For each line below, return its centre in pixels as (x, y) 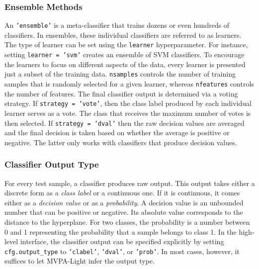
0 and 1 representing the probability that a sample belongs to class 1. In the (121, 231)
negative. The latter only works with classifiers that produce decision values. (121, 142)
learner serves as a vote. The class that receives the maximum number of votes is (128, 113)
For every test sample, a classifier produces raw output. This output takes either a (130, 183)
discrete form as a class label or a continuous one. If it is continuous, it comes (122, 193)
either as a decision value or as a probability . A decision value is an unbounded (124, 202)
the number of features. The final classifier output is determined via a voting (121, 93)
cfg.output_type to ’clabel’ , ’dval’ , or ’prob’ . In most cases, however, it (122, 251)
